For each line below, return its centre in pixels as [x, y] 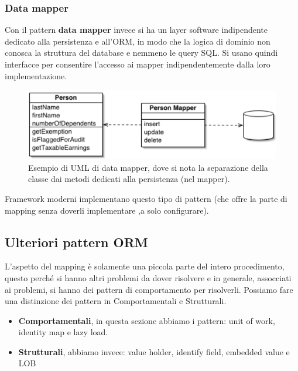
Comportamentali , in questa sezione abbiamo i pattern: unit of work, [147, 320]
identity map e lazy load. [63, 332]
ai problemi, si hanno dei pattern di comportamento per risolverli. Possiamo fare [149, 289]
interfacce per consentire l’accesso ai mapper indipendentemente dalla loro [138, 64]
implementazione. [36, 75]
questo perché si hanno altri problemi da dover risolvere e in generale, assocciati [148, 277]
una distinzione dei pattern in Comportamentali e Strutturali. [116, 301]
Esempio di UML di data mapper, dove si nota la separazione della [148, 167]
